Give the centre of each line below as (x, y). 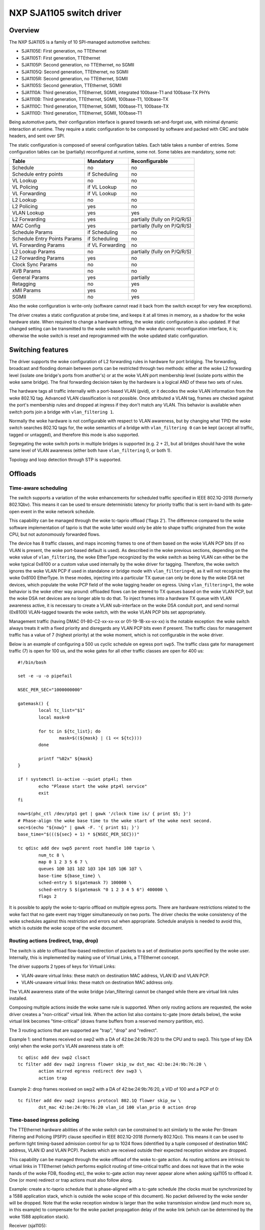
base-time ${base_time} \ (69, 876)
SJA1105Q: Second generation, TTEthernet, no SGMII (75, 72)
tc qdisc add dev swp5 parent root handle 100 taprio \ (86, 848)
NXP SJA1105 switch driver (66, 13)
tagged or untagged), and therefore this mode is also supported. (74, 434)
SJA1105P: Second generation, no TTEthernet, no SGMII (78, 65)
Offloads (23, 474)
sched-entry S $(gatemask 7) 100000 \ (85, 883)
